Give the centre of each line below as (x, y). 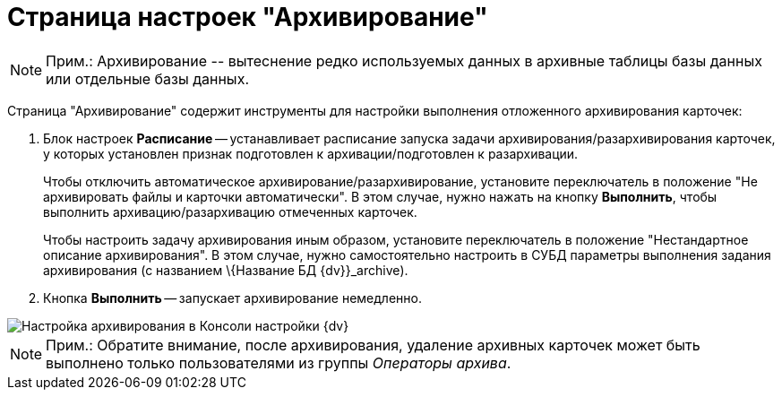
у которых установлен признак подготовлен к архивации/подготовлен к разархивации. (311, 153)
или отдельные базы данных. (147, 78)
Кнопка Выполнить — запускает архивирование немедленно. (232, 298)
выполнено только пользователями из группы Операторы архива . (279, 362)
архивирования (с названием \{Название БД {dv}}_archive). (226, 270)
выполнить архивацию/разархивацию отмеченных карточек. (230, 211)
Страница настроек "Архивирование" (248, 17)
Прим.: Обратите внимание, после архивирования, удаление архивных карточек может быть (373, 345)
